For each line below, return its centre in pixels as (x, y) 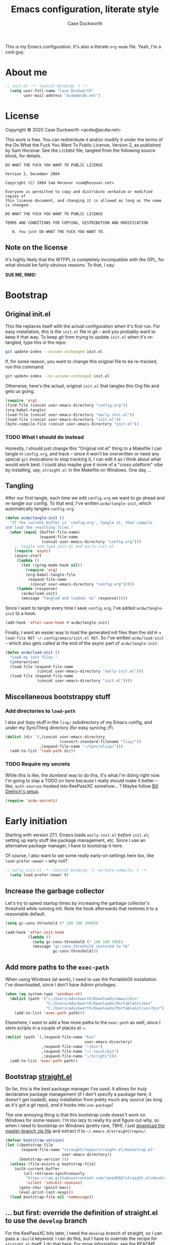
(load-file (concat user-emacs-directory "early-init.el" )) (70, 415)
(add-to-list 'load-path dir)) (43, 751)
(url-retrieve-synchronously (54, 1173)
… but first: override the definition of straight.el (81, 1213)
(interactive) (25, 662)
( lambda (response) (37, 589)
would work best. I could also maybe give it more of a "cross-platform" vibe (84, 464)
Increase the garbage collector (55, 891)
